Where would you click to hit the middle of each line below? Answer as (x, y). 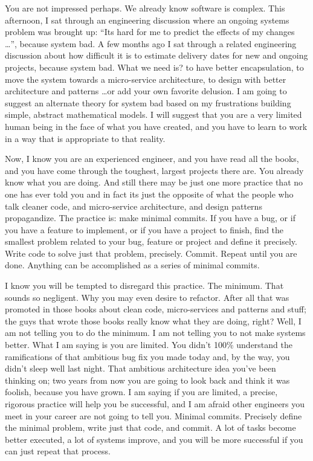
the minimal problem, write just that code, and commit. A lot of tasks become (150, 427)
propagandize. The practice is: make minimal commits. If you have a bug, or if (150, 218)
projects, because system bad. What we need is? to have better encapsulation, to (154, 67)
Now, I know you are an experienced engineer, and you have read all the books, (152, 159)
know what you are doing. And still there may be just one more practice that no (154, 182)
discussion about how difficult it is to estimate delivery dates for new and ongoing (156, 55)
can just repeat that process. (58, 451)
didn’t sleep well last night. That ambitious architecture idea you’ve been (140, 368)
